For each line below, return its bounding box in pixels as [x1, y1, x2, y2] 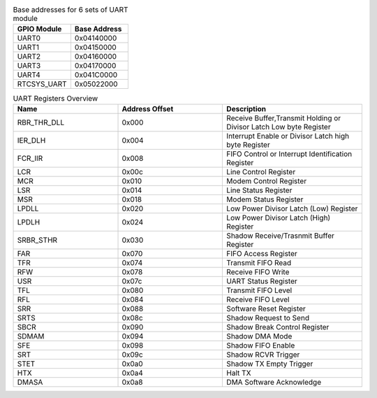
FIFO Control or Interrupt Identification [226, 149, 353, 159]
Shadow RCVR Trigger [226, 350, 300, 360]
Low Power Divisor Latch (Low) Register [226, 204, 358, 213]
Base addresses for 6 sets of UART [13, 5, 128, 15]
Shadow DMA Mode [226, 331, 293, 341]
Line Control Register [226, 166, 296, 176]
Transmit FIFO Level [226, 285, 293, 295]
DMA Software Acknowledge [226, 377, 321, 387]
